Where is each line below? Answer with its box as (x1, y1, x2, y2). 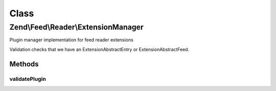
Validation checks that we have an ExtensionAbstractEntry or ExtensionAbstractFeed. (9, 46, 190, 52)
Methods (9, 59, 39, 69)
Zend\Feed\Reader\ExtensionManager (9, 22, 144, 32)
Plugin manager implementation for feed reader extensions (9, 37, 134, 43)
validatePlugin (9, 75, 46, 82)
